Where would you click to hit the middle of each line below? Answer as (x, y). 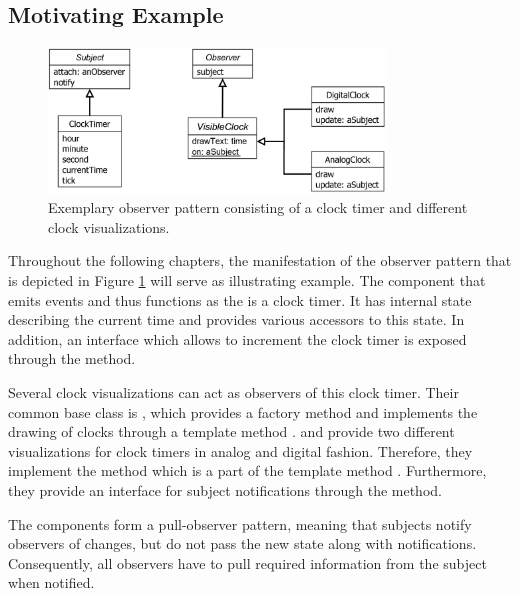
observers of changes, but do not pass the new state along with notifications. (242, 543)
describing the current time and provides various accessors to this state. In (236, 319)
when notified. (51, 582)
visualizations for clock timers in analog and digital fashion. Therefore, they (240, 450)
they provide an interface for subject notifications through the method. (225, 489)
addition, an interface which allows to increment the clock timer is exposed (237, 338)
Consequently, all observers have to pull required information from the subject (247, 562)
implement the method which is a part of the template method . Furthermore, (247, 470)
